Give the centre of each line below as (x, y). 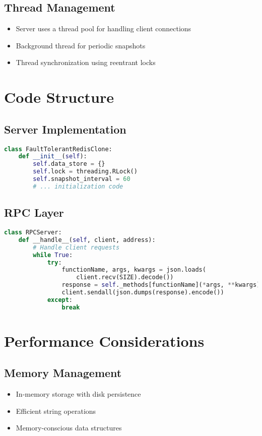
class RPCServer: (33, 233)
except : (60, 300)
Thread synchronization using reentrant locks (86, 62)
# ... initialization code (78, 186)
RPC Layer (34, 212)
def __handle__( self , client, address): (87, 240)
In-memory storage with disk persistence (78, 394)
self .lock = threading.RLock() (85, 172)
